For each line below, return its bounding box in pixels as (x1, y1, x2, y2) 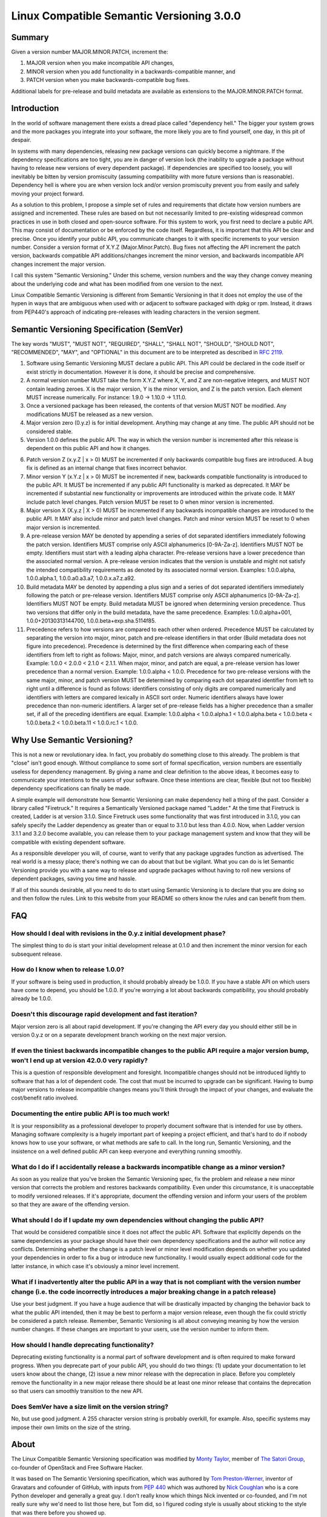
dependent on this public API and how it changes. (26, 445, 151, 452)
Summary (11, 32, 49, 42)
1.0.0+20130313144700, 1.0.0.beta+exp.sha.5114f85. (26, 617, 156, 624)
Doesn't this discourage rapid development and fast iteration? (11, 1010, 198, 1019)
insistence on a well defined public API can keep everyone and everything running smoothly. (11, 1147, 242, 1155)
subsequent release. (11, 950, 62, 958)
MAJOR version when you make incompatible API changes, (26, 59, 175, 67)
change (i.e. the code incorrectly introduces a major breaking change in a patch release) (11, 1287, 276, 1296)
